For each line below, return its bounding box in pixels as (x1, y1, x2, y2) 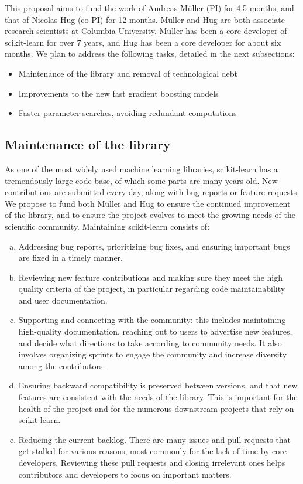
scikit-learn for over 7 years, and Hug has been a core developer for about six (5, 36, 281, 48)
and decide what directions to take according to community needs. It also (18, 336, 282, 349)
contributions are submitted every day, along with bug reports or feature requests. (5, 186, 299, 198)
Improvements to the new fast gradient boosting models (18, 87, 219, 99)
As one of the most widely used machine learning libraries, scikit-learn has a (5, 162, 278, 175)
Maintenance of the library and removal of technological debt (18, 67, 238, 79)
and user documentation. (18, 294, 108, 306)
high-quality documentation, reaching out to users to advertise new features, (18, 325, 292, 338)
